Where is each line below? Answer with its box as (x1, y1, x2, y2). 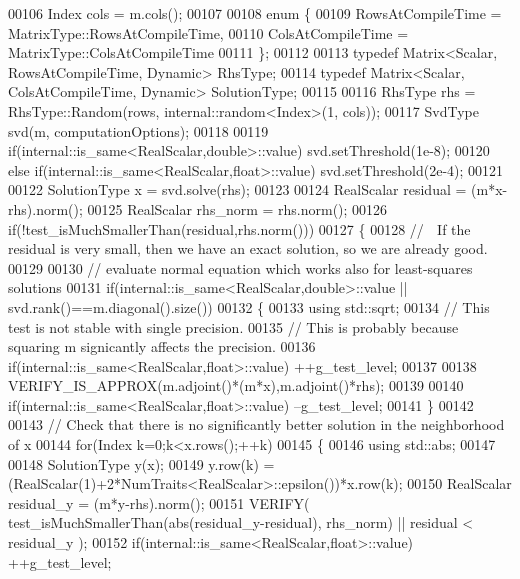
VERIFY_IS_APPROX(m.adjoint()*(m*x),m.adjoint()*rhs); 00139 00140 (8, 375, 464, 396)
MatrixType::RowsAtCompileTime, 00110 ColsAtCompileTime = (8, 22, 409, 43)
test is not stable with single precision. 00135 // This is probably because (8, 316, 459, 337)
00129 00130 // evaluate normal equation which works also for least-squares (8, 257, 473, 278)
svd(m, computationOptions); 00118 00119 (8, 120, 269, 141)
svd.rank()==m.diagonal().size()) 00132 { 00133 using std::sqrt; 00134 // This (8, 296, 490, 317)
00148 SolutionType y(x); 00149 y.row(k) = (8, 453, 275, 474)
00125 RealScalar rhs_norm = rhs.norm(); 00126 (87, 198, 388, 219)
